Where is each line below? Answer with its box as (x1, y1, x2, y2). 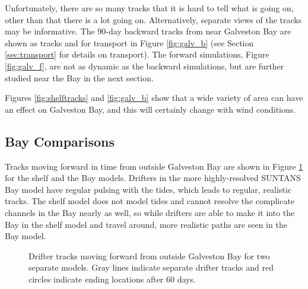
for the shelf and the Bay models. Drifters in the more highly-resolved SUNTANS (5, 172, 301, 184)
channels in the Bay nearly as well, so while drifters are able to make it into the (5, 206, 295, 218)
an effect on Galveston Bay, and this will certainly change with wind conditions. (5, 103, 296, 115)
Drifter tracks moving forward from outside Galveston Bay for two (28, 249, 270, 262)
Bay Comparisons (5, 132, 115, 150)
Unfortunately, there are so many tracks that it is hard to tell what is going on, (5, 2, 294, 14)
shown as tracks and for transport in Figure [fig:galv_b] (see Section (5, 36, 254, 49)
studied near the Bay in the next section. (5, 71, 154, 84)
